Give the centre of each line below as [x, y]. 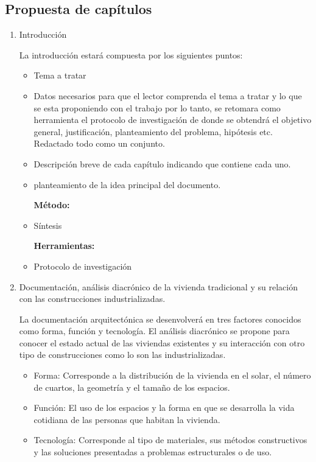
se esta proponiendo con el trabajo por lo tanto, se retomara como [157, 107]
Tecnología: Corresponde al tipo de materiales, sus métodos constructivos [170, 440]
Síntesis [48, 225]
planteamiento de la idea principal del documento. [127, 184]
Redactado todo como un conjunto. [99, 143]
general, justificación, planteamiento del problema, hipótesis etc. [153, 131]
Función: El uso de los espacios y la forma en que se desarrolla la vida [164, 408]
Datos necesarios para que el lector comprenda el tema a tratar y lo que [168, 95]
